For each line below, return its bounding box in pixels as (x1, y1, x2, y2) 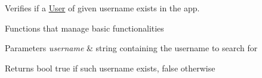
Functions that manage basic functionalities (5, 21, 164, 34)
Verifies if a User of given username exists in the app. (5, 2, 200, 14)
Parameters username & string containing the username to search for (5, 42, 258, 54)
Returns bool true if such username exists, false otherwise (5, 61, 215, 74)
